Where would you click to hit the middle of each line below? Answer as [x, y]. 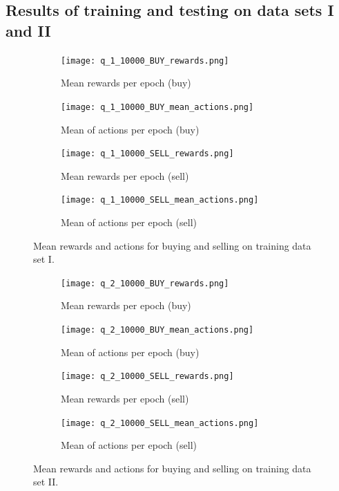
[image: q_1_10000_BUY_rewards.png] [145, 61]
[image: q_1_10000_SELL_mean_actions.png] [160, 200]
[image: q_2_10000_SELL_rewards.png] [147, 377]
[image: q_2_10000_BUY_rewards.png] [145, 283]
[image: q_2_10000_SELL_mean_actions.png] [160, 423]
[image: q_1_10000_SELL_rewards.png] [147, 154]
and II [28, 30]
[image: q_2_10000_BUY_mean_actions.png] [157, 330]
